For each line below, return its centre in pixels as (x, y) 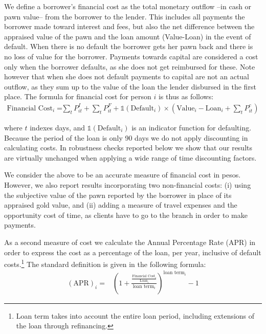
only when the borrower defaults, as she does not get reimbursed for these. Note (130, 66)
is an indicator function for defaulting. (192, 127)
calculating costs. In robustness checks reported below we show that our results (128, 148)
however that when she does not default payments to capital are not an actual (127, 76)
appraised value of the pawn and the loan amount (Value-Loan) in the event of (128, 36)
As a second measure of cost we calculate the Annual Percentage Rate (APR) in (130, 242)
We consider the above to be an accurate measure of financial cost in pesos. (123, 175)
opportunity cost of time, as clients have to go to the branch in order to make (126, 215)
